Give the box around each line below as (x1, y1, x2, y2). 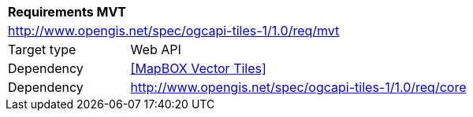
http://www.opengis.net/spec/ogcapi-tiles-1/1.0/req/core (130, 79, 467, 95)
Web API (130, 42, 181, 57)
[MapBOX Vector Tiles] (130, 60, 266, 76)
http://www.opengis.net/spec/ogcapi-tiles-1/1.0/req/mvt (8, 23, 340, 38)
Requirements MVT (8, 4, 126, 20)
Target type (8, 42, 76, 57)
